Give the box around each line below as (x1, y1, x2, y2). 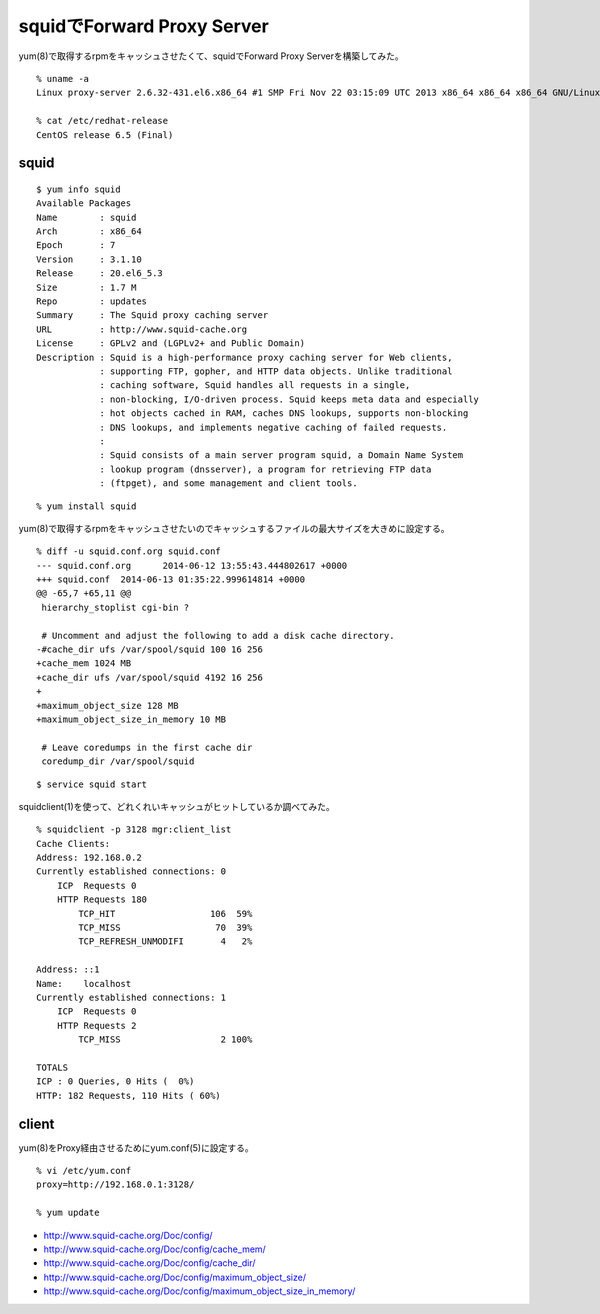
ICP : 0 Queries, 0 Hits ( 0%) (36, 1076, 195, 1087)
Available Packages (36, 198, 132, 209)
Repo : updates (36, 296, 148, 307)
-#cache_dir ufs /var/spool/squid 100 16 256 (36, 644, 264, 655)
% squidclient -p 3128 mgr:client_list (36, 824, 232, 835)
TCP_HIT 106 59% (78, 908, 253, 919)
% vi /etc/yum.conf (36, 1165, 132, 1177)
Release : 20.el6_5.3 (36, 268, 164, 279)
